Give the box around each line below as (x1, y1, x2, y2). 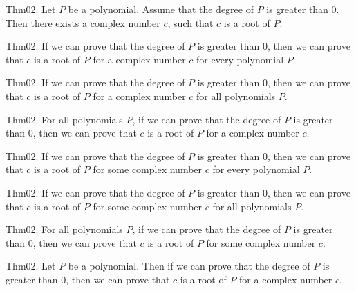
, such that (167, 15, 214, 30)
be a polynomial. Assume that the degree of (68, 2, 254, 16)
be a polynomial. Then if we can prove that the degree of (68, 259, 310, 273)
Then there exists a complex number (6, 15, 160, 30)
